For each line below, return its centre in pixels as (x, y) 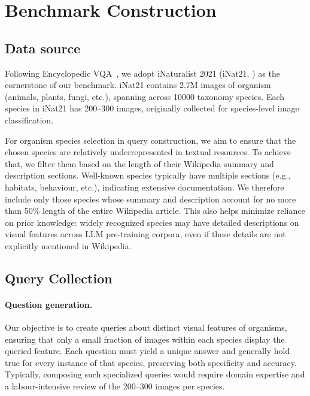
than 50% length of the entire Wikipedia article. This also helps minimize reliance (155, 211)
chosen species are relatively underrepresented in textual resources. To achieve (148, 152)
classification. (29, 120)
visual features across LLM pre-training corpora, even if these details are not (145, 234)
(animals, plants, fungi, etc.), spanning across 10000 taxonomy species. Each (145, 96)
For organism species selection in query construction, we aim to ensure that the (151, 140)
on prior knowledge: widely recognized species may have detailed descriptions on (152, 222)
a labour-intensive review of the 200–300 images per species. (115, 386)
